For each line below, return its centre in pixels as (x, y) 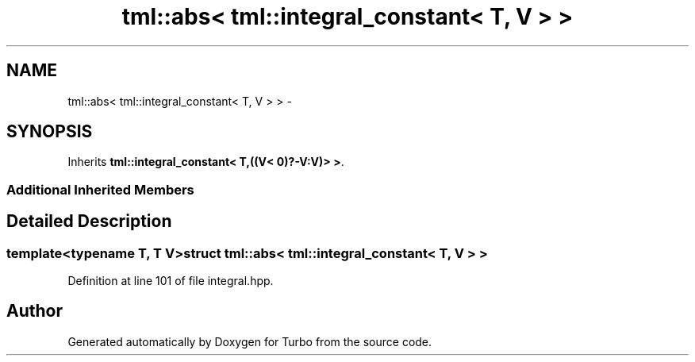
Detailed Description (89, 221)
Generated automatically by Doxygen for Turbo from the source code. (250, 341)
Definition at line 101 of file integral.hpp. (171, 281)
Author (35, 311)
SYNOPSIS (50, 132)
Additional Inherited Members (100, 189)
